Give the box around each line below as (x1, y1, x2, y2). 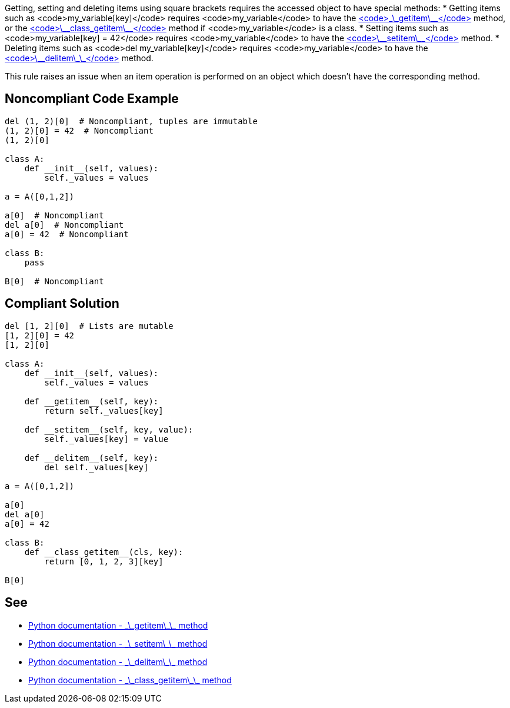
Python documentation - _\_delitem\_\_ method (28, 656, 208, 667)
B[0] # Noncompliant (5, 276, 104, 286)
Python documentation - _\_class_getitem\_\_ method (28, 674, 232, 685)
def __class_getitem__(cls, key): (24, 547, 184, 557)
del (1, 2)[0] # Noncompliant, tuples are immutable (5, 116, 258, 126)
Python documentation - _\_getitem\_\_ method (28, 620, 208, 630)
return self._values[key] (44, 405, 164, 416)
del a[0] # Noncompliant (5, 220, 124, 230)
